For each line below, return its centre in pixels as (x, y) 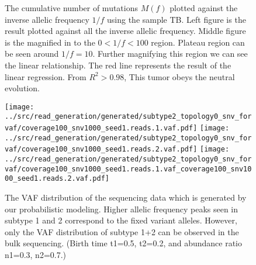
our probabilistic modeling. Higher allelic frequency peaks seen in (122, 209)
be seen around (32, 54)
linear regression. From (46, 76)
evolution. (22, 88)
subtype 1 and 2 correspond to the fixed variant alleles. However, (121, 220)
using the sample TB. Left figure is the (177, 19)
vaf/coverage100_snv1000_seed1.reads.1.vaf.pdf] (101, 128)
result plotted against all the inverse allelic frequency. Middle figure (125, 31)
